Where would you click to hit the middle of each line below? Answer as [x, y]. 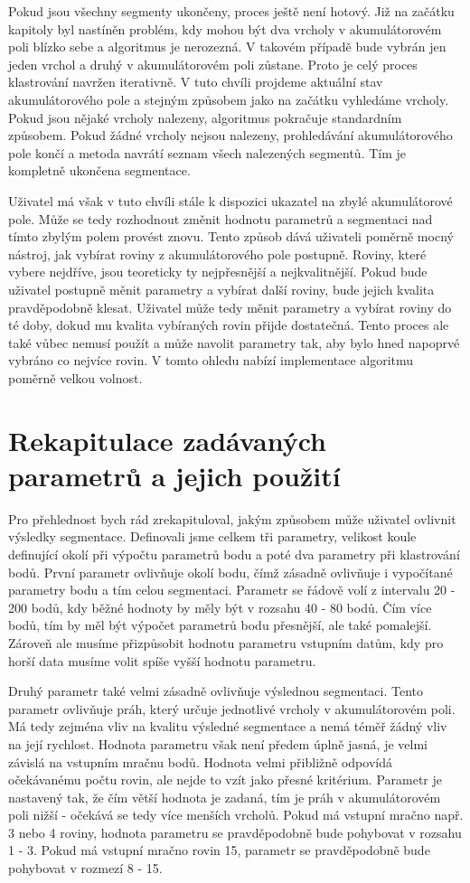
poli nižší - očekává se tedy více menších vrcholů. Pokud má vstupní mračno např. [236, 815]
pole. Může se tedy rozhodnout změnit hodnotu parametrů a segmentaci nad [221, 218]
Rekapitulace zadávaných [167, 440]
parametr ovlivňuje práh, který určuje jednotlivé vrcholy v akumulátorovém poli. [232, 708]
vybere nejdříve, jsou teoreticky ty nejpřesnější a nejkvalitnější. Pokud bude [218, 272]
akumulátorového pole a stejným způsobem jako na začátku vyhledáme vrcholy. [229, 99]
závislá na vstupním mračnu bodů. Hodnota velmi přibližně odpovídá [200, 761]
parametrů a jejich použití [174, 475]
